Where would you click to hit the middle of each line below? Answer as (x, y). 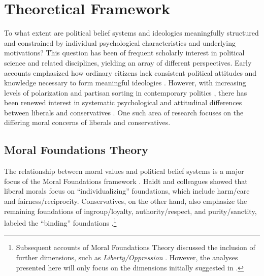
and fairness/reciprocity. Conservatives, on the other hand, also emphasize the (126, 201)
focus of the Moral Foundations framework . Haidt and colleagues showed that (126, 181)
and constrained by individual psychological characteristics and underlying (120, 42)
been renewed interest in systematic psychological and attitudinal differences (123, 102)
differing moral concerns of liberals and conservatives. (87, 122)
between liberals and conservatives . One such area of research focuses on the (124, 112)
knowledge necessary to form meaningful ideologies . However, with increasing (125, 83)
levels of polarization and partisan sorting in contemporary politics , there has (126, 92)
